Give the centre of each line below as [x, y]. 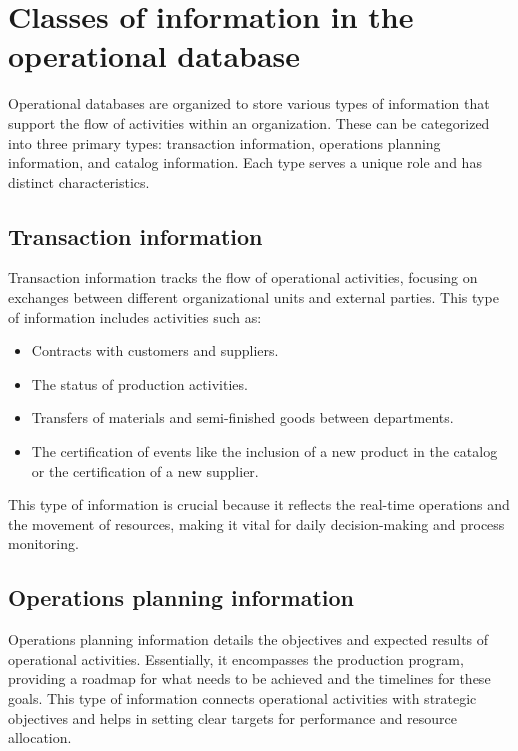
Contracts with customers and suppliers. [155, 350]
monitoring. [43, 543]
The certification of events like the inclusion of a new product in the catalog [264, 451]
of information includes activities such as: [135, 316]
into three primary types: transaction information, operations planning [224, 142]
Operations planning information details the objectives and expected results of [248, 639]
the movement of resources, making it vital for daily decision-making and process [256, 523]
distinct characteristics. [79, 181]
